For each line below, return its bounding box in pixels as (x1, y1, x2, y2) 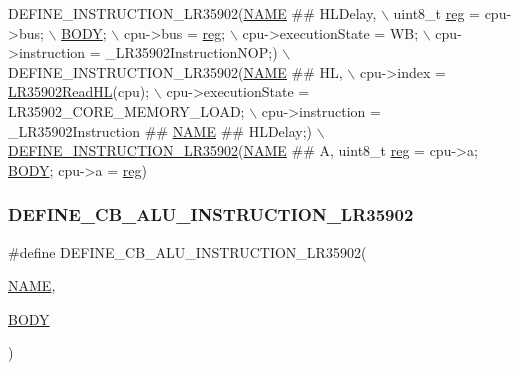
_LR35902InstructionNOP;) (105, 42, 278, 63)
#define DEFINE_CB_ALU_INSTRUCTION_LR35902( (8, 241, 367, 262)
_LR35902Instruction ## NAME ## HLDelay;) (8, 120, 313, 141)
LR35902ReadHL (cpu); (8, 81, 150, 102)
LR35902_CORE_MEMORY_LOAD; (8, 100, 245, 121)
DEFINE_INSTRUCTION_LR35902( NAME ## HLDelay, (8, 3, 377, 23)
